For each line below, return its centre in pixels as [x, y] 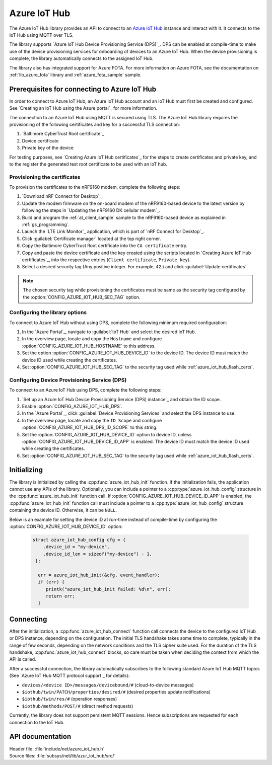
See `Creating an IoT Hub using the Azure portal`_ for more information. [83, 108]
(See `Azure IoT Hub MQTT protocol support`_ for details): [70, 676]
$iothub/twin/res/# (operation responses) [70, 699]
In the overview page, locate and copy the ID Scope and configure [92, 420]
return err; [60, 596]
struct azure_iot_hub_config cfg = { [79, 540]
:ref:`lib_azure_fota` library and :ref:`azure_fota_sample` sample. [75, 74]
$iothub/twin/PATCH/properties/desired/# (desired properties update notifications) [116, 692]
